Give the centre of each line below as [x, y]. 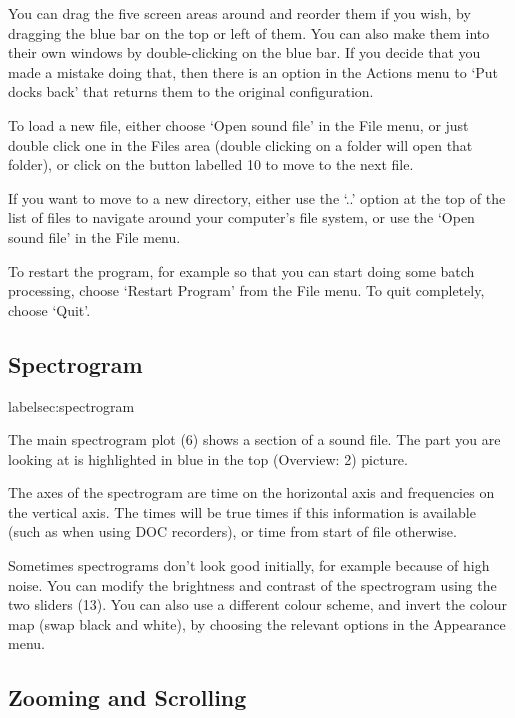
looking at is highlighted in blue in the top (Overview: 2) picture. [208, 458]
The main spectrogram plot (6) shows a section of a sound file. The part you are [254, 439]
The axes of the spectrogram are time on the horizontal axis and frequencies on [251, 492]
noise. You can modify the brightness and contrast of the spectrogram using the [252, 584]
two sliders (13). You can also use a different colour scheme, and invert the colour [258, 604]
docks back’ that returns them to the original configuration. [191, 91]
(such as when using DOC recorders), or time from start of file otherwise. [232, 531]
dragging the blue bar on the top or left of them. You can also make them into [249, 32]
